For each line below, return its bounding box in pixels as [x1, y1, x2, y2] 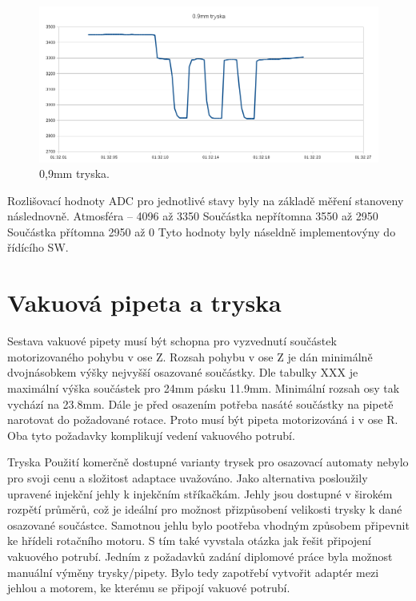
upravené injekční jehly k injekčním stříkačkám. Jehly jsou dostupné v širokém [7, 485, 393, 502]
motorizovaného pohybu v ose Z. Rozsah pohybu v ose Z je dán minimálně [7, 348, 373, 365]
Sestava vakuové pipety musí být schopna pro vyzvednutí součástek [7, 333, 337, 349]
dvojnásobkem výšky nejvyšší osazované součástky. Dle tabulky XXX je [7, 364, 358, 381]
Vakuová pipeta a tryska [7, 286, 282, 319]
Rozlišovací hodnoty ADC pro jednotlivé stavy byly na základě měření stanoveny [7, 192, 404, 208]
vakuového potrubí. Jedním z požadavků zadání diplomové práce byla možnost [7, 547, 393, 564]
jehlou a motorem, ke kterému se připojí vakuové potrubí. [7, 579, 290, 596]
